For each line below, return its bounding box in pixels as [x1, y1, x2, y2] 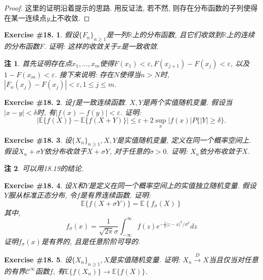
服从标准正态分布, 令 [8, 190, 77, 200]
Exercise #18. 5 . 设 [4, 254, 72, 265]
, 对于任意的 [109, 146, 150, 156]
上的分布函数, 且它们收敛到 [132, 29, 222, 40]
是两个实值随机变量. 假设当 [142, 97, 233, 107]
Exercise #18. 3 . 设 [4, 134, 72, 145]
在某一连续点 [4, 12, 47, 23]
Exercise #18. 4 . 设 [4, 180, 72, 190]
